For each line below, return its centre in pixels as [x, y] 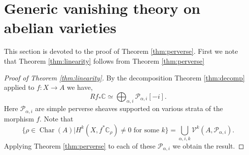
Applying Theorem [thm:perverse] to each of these [80, 145]
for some [146, 130]
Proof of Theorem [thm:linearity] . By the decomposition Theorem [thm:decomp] [124, 77]
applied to [19, 87]
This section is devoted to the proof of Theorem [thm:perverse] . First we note [121, 51]
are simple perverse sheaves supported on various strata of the [129, 108]
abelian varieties [60, 27]
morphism [19, 118]
